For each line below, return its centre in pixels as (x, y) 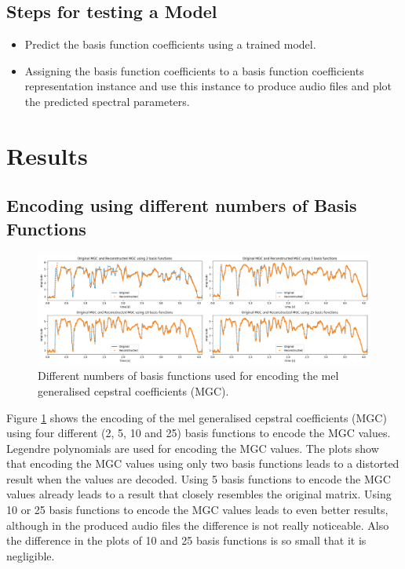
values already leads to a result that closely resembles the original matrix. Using (199, 494)
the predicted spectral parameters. (107, 101)
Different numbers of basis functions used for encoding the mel (188, 376)
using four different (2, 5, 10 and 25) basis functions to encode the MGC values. (199, 433)
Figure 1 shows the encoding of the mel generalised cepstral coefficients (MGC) (197, 417)
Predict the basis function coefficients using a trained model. (170, 44)
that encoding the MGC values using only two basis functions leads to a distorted (203, 463)
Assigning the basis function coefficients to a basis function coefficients (194, 70)
